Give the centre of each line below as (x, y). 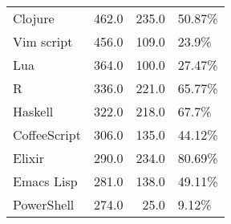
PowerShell (44, 204)
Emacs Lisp (45, 181)
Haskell (33, 111)
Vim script (43, 41)
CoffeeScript (47, 134)
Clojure (34, 18)
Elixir (28, 158)
